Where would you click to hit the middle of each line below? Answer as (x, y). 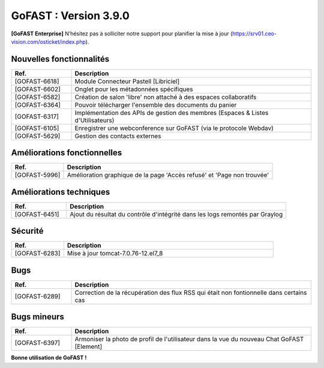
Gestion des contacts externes (118, 136)
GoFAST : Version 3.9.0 (70, 16)
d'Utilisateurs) (94, 120)
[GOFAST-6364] (38, 105)
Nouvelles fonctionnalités (60, 59)
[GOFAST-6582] (37, 97)
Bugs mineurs (37, 317)
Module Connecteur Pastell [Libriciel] (127, 81)
